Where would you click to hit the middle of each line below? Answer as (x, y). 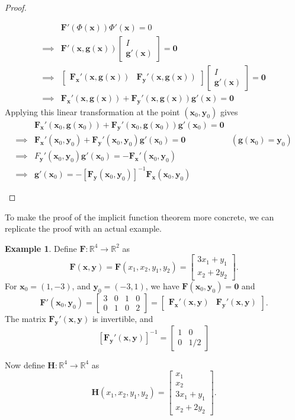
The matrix (25, 318)
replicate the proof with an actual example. (83, 228)
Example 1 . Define (41, 248)
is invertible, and (123, 318)
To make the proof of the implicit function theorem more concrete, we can (140, 217)
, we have (162, 285)
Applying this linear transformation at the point (92, 111)
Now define (25, 364)
